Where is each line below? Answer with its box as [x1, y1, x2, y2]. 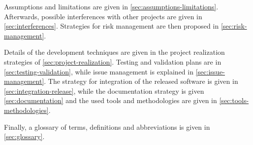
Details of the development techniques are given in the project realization [4, 47, 225, 57]
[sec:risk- [221, 21, 247, 31]
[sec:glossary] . [4, 131, 45, 142]
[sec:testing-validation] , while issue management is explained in [4, 66, 193, 76]
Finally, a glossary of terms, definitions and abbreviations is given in [4, 121, 210, 132]
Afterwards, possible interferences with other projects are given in [4, 11, 202, 21]
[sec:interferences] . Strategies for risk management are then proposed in [4, 21, 219, 31]
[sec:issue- [195, 66, 225, 76]
